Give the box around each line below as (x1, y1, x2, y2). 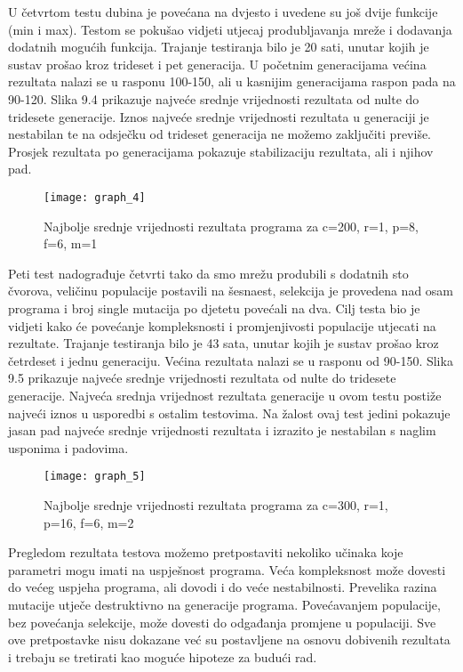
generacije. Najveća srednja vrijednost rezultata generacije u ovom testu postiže (8, 385, 442, 404)
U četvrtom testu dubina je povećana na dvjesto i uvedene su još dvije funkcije (8, 3, 438, 20)
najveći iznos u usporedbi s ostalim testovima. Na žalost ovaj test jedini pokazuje (8, 403, 451, 422)
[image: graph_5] (44, 470, 146, 483)
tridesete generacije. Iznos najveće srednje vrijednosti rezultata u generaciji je (8, 107, 429, 125)
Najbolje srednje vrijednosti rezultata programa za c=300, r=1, (44, 495, 388, 514)
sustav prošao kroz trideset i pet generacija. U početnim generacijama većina (8, 54, 427, 73)
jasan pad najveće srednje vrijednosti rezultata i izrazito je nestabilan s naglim (8, 421, 436, 440)
